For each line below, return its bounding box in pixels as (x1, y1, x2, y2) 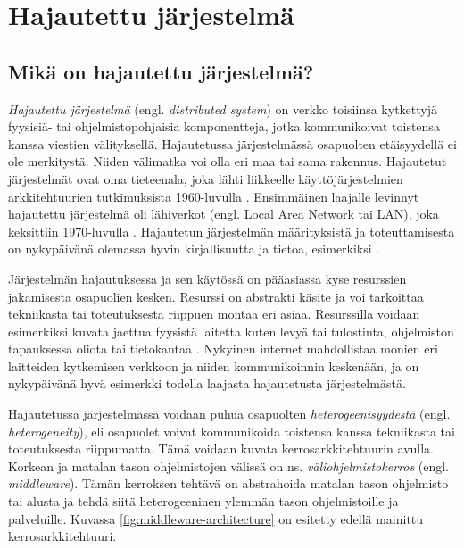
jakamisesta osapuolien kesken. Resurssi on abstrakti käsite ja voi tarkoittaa (8, 286, 424, 305)
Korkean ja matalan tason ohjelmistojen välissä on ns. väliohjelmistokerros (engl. (8, 456, 450, 475)
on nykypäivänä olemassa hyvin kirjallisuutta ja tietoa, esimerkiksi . (8, 239, 380, 258)
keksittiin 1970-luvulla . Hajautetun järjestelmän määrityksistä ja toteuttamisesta (8, 221, 455, 240)
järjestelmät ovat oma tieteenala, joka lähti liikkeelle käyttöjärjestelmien (8, 169, 403, 187)
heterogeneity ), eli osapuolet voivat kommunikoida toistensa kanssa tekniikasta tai (8, 421, 455, 440)
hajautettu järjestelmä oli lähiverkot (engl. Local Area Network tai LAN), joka (8, 204, 439, 223)
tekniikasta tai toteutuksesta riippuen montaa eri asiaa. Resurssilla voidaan (8, 304, 420, 323)
